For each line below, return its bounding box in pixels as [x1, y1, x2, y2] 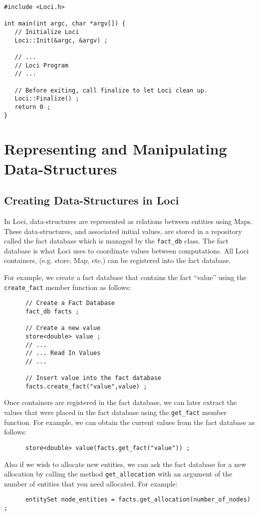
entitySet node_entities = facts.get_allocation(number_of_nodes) [25, 496, 251, 503]
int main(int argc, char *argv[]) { [4, 20, 126, 27]
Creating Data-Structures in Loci [4, 192, 179, 208]
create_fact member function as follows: [4, 281, 131, 292]
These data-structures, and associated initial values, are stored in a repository [4, 225, 242, 236]
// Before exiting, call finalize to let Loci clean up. [14, 86, 208, 94]
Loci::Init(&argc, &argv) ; [14, 36, 108, 44]
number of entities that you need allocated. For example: [4, 478, 178, 488]
